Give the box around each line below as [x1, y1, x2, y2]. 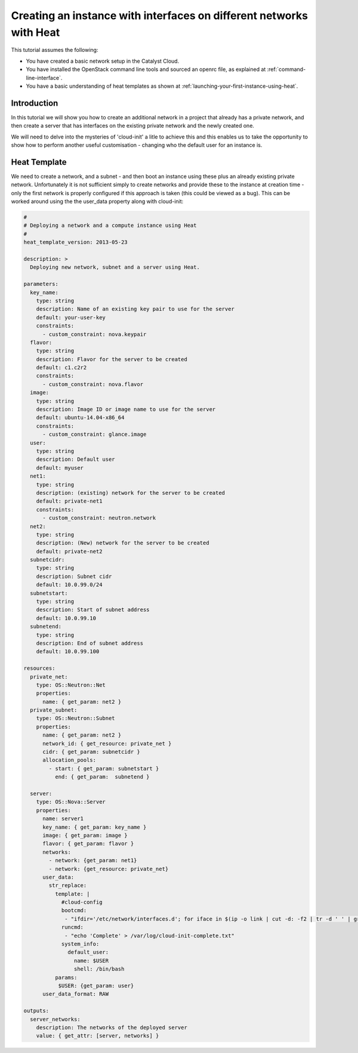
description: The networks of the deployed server [36, 1024, 187, 1031]
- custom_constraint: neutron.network [42, 515, 156, 522]
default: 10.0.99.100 [36, 648, 100, 655]
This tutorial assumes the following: [11, 47, 98, 54]
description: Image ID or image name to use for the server [36, 406, 216, 413]
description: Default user [36, 456, 116, 463]
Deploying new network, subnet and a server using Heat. [30, 264, 200, 271]
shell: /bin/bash [73, 966, 125, 972]
